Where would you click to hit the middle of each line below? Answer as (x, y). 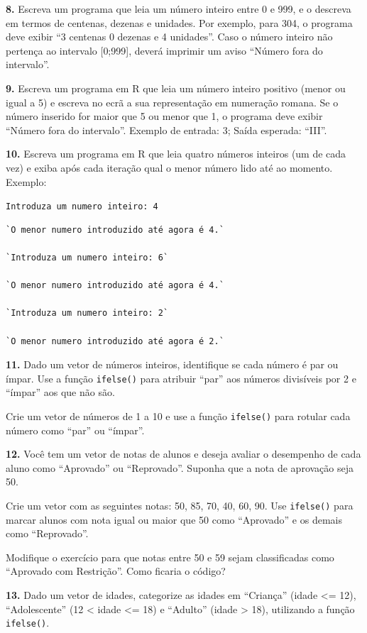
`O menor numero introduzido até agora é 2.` (115, 341)
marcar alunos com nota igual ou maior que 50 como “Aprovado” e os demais (174, 519)
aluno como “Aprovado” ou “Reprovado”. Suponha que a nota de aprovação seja (180, 467)
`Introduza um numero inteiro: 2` (87, 313)
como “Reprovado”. (47, 533)
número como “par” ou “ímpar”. (75, 430)
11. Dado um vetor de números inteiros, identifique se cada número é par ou (172, 364)
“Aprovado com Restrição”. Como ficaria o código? (116, 571)
